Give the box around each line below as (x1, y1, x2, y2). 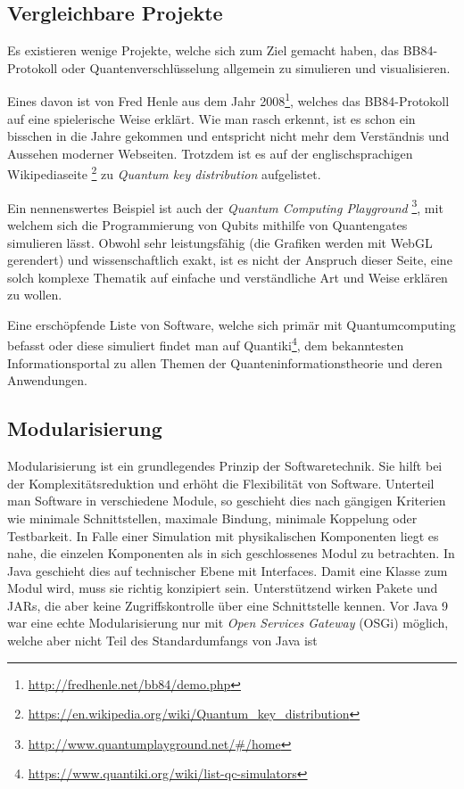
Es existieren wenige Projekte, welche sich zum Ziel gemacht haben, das (7, 41, 399, 60)
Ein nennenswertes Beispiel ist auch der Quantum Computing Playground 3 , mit (7, 195, 443, 217)
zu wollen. (7, 285, 62, 304)
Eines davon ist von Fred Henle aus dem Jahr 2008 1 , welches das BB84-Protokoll (7, 89, 450, 111)
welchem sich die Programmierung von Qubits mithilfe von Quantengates (7, 215, 408, 234)
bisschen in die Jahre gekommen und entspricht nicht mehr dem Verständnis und (7, 127, 450, 145)
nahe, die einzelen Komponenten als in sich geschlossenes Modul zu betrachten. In (7, 544, 455, 563)
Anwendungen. (7, 371, 87, 390)
